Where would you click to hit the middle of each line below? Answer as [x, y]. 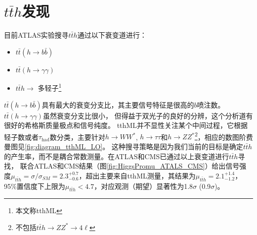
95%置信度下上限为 [35, 186]
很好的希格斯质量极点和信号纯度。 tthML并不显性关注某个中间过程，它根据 [126, 125]
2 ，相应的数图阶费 [224, 136]
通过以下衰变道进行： [112, 35]
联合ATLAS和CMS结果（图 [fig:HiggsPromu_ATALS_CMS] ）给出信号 [130, 166]
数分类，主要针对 [77, 137]
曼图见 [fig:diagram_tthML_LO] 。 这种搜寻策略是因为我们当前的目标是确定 [124, 146]
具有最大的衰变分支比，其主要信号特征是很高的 [118, 104]
